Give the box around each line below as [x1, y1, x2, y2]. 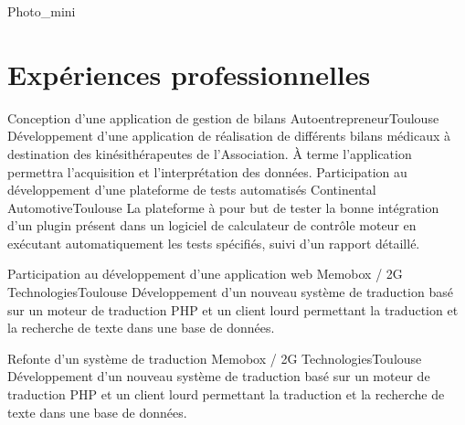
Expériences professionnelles [7, 55, 371, 92]
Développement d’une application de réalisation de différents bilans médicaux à [7, 126, 451, 145]
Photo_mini [7, 2, 76, 20]
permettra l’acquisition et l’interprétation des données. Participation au [7, 162, 407, 181]
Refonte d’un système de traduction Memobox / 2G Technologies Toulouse [7, 348, 422, 367]
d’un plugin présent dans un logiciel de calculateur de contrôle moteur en [7, 216, 417, 235]
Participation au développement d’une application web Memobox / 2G [7, 264, 403, 283]
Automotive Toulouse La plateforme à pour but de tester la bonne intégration [7, 197, 439, 217]
